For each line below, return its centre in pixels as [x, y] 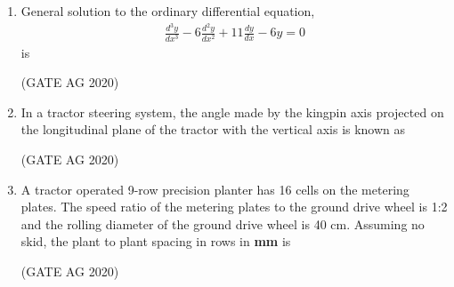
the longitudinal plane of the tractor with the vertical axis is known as [213, 129]
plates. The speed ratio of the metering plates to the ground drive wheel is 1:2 [234, 207]
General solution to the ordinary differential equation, [168, 11]
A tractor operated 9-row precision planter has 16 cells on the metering [215, 189]
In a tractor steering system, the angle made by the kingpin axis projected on [232, 112]
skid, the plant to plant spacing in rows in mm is [156, 241]
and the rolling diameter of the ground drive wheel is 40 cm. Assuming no [223, 223]
